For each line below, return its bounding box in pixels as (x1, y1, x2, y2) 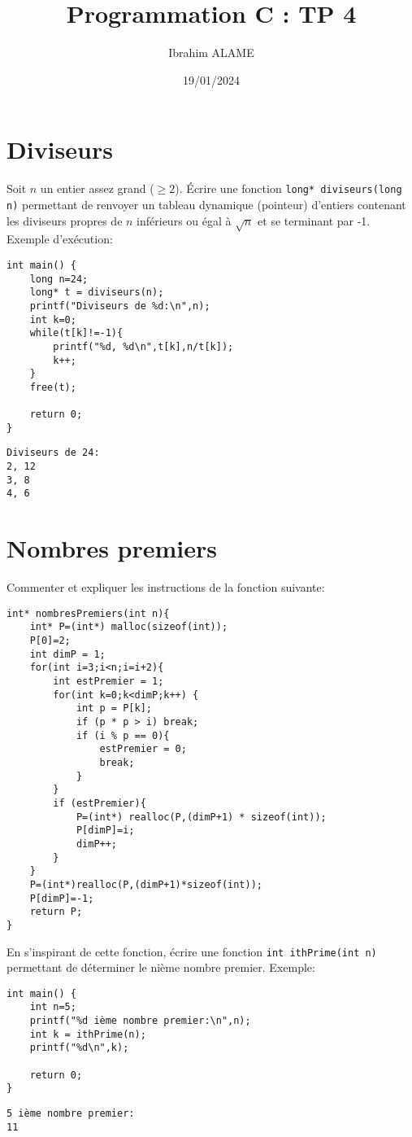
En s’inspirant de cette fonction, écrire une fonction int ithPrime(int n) (7, 942, 377, 960)
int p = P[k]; (76, 702, 152, 715)
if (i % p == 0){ (76, 729, 170, 741)
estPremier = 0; (99, 743, 187, 755)
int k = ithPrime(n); (29, 1028, 146, 1040)
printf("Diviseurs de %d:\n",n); (29, 300, 210, 312)
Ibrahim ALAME (168, 44, 254, 61)
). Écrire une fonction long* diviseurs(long (175, 180, 402, 197)
